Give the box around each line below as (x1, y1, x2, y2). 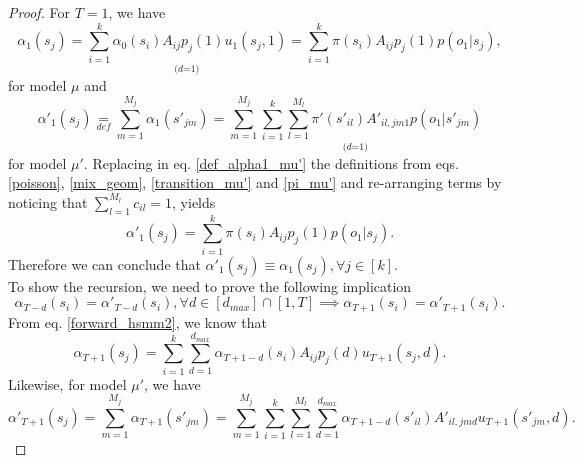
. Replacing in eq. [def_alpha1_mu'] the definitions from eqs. (83, 152, 459, 173)
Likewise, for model (8, 373, 127, 394)
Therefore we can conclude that (8, 253, 201, 274)
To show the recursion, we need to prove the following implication (8, 275, 412, 296)
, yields (172, 191, 216, 212)
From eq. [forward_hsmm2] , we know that (8, 311, 268, 332)
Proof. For (8, 2, 71, 22)
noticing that (8, 191, 88, 212)
